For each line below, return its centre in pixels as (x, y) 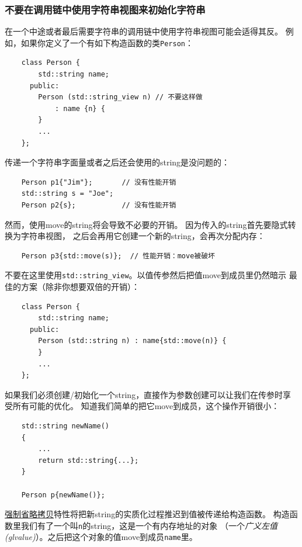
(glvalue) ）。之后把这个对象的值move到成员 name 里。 (101, 537)
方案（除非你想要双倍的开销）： (80, 287)
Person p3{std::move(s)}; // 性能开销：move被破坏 (118, 256)
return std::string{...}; (88, 460)
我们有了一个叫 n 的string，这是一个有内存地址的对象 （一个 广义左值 (149, 525)
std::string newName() (65, 426)
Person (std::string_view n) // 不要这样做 (120, 97)
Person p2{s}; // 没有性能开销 (99, 205)
